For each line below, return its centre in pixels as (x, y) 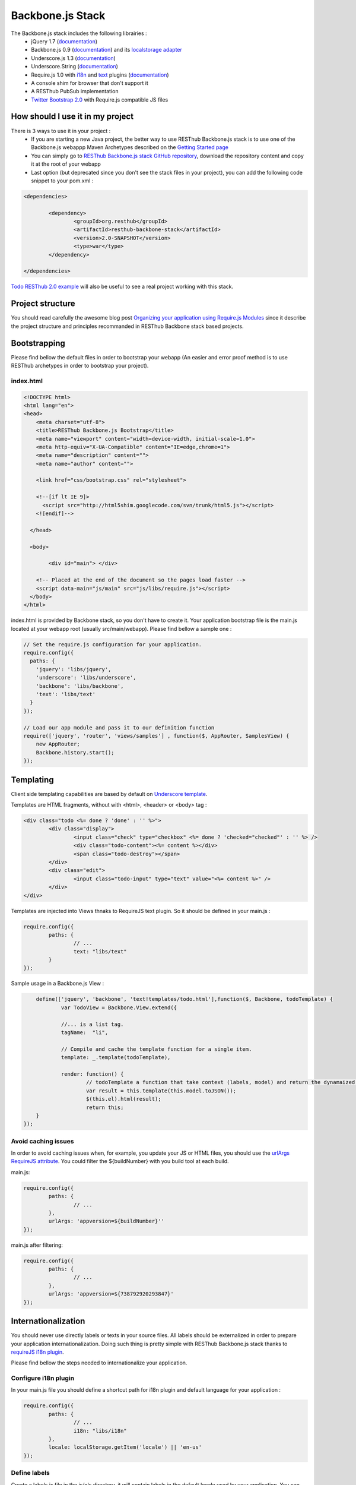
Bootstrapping (38, 343)
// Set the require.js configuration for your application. (113, 644)
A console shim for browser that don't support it (90, 83)
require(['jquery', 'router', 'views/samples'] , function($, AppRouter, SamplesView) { (157, 736)
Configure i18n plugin (42, 1378)
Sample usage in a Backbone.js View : (58, 984)
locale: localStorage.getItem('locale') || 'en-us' (125, 1447)
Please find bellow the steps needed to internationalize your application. (99, 1363)
